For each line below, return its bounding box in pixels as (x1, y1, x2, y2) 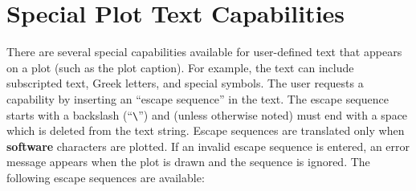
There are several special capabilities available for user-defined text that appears (6, 43, 402, 60)
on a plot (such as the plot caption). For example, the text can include (6, 59, 354, 75)
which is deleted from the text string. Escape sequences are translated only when (6, 122, 405, 139)
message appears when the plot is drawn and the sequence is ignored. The (6, 153, 370, 170)
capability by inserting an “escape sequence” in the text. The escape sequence (6, 90, 389, 107)
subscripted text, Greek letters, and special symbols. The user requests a (6, 75, 364, 91)
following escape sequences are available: (6, 169, 205, 185)
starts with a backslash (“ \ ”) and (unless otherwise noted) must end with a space (6, 106, 408, 123)
